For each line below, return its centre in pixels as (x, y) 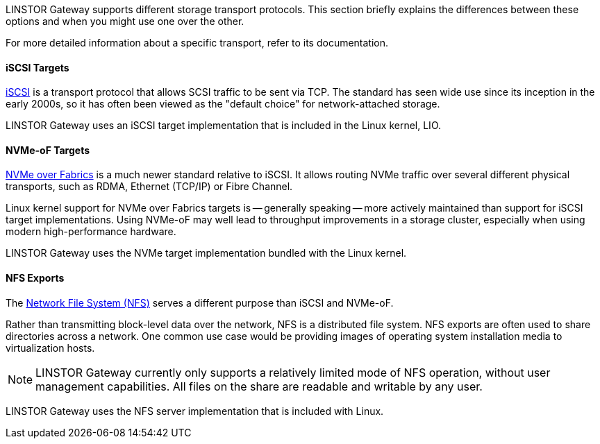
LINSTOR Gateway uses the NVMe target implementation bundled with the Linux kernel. (206, 253)
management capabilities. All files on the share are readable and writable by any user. (259, 386)
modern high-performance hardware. (91, 232)
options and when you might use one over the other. (125, 21)
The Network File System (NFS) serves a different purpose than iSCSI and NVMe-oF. (200, 302)
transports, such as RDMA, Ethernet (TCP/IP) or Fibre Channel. (149, 187)
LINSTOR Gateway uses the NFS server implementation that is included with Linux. (195, 411)
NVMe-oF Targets (48, 150)
